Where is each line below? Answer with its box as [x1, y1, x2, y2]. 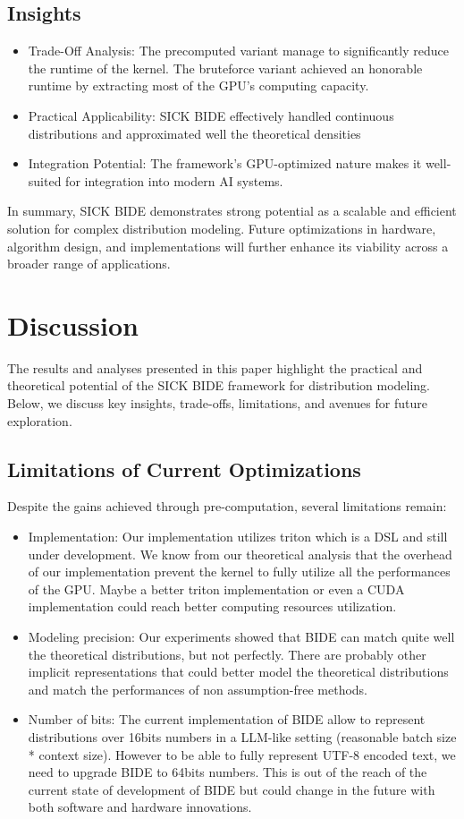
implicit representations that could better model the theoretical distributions [28, 662, 449, 681]
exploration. [7, 411, 72, 430]
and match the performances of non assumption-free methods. [28, 679, 367, 698]
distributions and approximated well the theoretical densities [28, 124, 361, 142]
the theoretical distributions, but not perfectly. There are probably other [28, 644, 426, 663]
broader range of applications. [7, 254, 171, 273]
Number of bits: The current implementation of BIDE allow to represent [28, 710, 426, 729]
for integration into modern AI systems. [65, 171, 283, 190]
